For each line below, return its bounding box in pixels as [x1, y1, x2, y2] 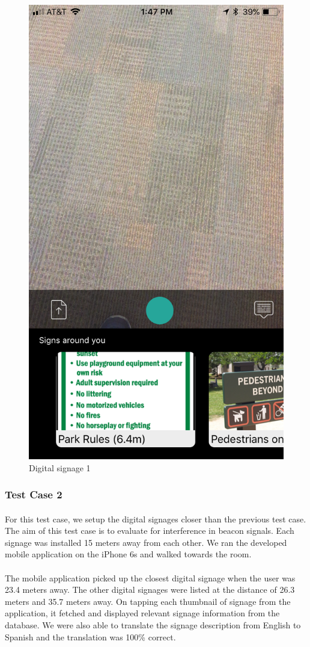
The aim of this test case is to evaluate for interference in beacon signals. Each [5, 524, 294, 537]
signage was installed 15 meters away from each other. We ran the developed [5, 536, 287, 548]
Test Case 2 [5, 487, 62, 502]
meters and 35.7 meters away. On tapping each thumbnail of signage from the [5, 595, 291, 607]
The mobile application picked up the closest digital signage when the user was [5, 571, 296, 584]
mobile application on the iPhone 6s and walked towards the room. [5, 548, 252, 560]
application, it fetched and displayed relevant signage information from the [5, 607, 280, 619]
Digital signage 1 [29, 461, 91, 474]
